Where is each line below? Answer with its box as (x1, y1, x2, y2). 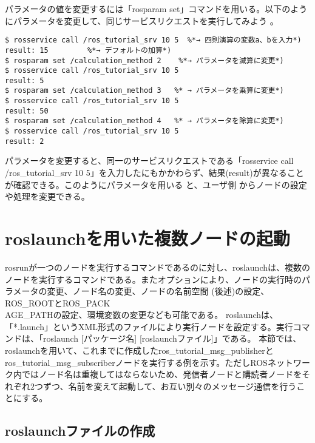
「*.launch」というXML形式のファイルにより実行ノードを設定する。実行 (5, 320, 293, 333)
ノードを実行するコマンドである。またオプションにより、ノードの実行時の (5, 272, 302, 285)
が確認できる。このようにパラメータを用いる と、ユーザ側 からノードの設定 (5, 178, 307, 191)
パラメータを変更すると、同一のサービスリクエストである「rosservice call (5, 154, 294, 167)
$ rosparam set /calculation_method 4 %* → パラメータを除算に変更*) (5, 117, 284, 126)
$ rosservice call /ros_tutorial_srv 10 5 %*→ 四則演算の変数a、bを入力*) (5, 36, 302, 45)
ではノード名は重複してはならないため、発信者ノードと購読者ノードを (21, 368, 302, 380)
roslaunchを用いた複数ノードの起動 (5, 225, 290, 250)
